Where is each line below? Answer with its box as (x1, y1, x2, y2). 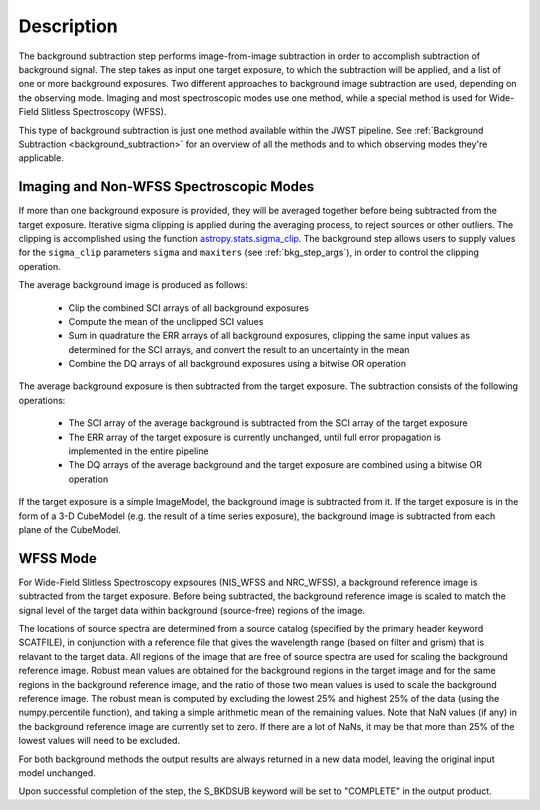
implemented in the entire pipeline (68, 445, 209, 457)
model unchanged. (18, 766, 97, 779)
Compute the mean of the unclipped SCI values (68, 315, 264, 327)
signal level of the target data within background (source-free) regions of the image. (18, 604, 365, 616)
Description (18, 15, 119, 37)
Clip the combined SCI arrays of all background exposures (68, 301, 310, 314)
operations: (18, 394, 66, 406)
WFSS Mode (18, 550, 97, 567)
